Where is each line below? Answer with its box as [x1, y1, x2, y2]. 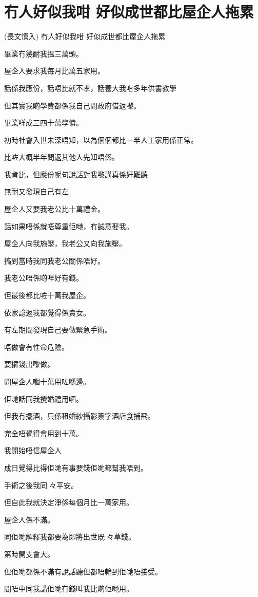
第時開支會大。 [4, 548, 54, 559]
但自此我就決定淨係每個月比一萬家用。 [4, 497, 133, 508]
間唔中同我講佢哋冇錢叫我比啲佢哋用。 [4, 583, 133, 594]
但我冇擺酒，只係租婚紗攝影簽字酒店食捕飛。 [4, 411, 155, 421]
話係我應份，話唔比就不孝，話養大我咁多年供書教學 [4, 82, 176, 93]
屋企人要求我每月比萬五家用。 [4, 65, 105, 76]
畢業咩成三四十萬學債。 [4, 117, 83, 128]
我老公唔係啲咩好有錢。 [4, 272, 83, 283]
